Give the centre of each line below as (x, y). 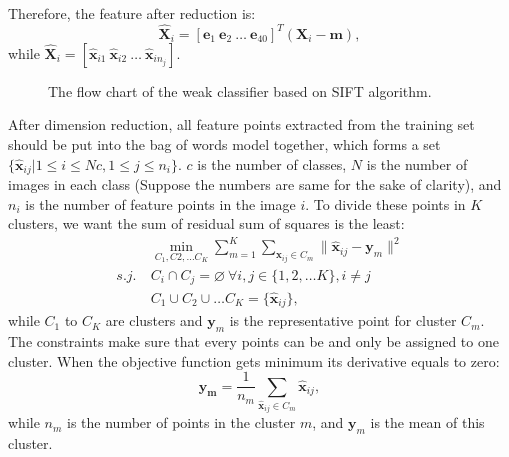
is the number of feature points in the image (160, 203)
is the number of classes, (272, 163)
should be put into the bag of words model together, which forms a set (224, 144)
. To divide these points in (385, 203)
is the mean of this (427, 422)
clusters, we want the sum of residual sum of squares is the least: (206, 223)
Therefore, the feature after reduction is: (132, 13)
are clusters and (154, 320)
